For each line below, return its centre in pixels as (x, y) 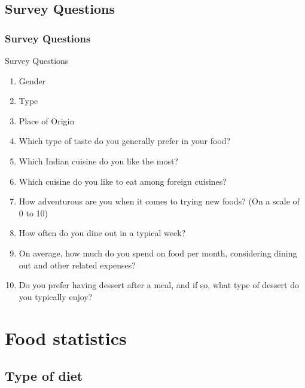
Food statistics (66, 337)
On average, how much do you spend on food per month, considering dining (158, 253)
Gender (32, 80)
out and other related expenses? (77, 265)
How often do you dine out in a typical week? (102, 233)
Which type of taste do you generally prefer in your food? (125, 141)
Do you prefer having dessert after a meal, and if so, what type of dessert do (159, 285)
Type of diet (44, 376)
